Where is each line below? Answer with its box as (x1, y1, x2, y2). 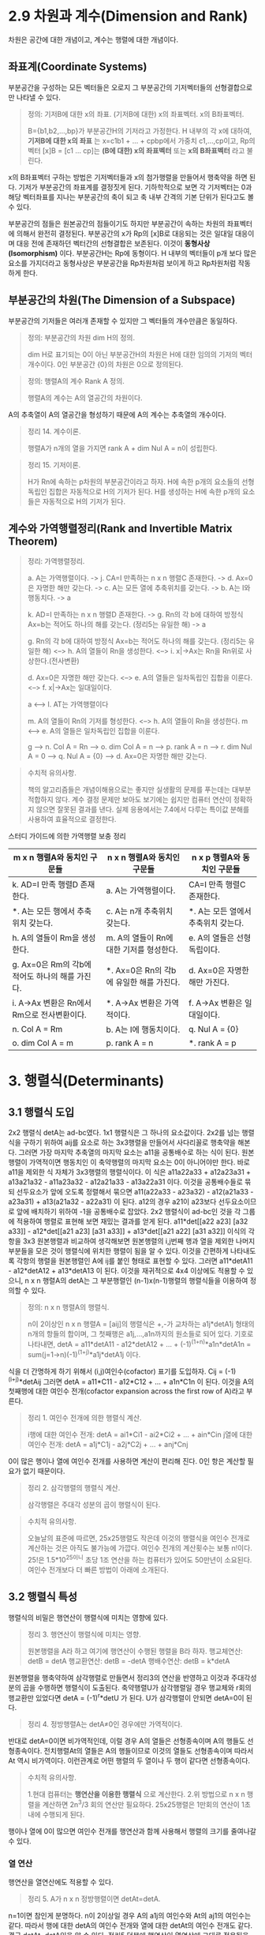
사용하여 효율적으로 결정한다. (27, 815, 117, 824)
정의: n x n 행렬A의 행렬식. (27, 1303, 110, 1312)
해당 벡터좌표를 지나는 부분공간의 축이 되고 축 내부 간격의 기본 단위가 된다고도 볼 (8, 192, 255, 201)
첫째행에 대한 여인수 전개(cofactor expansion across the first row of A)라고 (8, 1386, 244, 1396)
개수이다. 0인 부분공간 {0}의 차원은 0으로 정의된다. (27, 359, 184, 369)
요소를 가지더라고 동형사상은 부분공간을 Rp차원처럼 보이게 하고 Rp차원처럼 (8, 258, 237, 268)
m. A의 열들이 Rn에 (106, 932, 174, 943)
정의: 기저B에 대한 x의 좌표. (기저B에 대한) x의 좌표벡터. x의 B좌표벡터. (27, 109, 244, 118)
